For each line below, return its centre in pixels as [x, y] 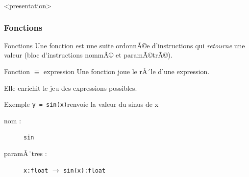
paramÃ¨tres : [25, 153]
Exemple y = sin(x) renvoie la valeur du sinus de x [81, 104]
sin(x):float [85, 170]
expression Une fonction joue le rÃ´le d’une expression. [127, 71]
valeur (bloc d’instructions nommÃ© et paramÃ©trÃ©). [88, 55]
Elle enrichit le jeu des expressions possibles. [71, 88]
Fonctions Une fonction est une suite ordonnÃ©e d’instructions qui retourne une [124, 45]
